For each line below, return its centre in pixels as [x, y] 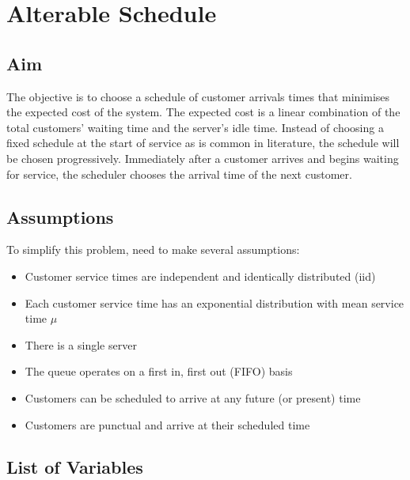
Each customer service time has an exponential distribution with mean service [214, 302]
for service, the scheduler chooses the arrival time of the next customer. [179, 174]
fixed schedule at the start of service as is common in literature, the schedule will [203, 143]
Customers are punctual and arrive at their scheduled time [167, 424]
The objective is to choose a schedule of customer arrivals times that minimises [198, 96]
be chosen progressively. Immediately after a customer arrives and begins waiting [203, 158]
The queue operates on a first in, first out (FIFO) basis [159, 371]
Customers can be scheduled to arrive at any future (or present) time [193, 397]
